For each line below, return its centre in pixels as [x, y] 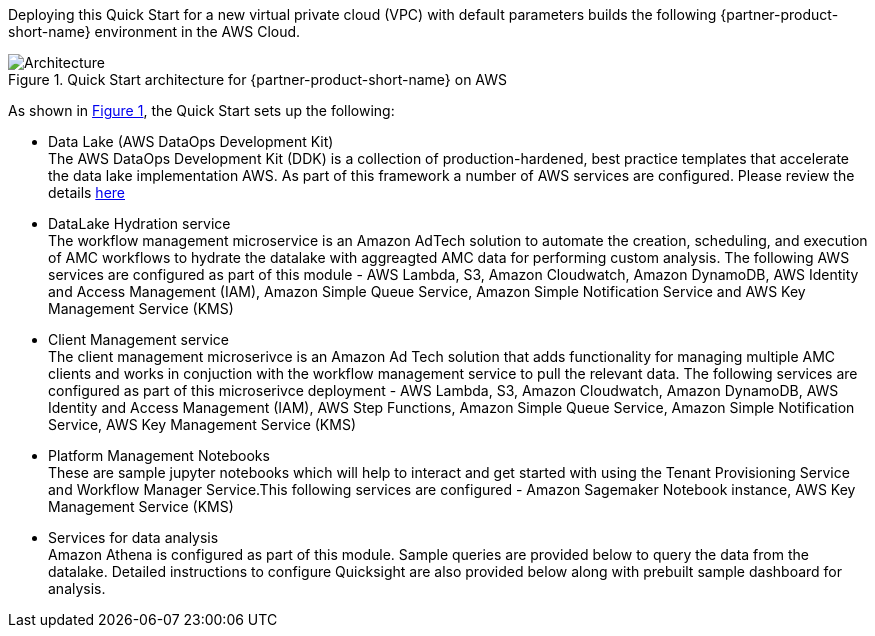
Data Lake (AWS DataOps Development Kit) [191, 141]
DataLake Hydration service [139, 223]
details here [86, 192]
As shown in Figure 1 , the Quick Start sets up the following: [201, 110]
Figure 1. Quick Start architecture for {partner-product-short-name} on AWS [258, 79]
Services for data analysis [133, 537]
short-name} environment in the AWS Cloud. [154, 31]
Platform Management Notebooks [159, 455]
